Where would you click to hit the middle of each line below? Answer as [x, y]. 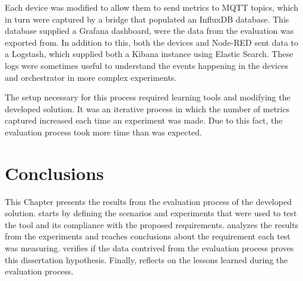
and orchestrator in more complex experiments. [91, 77]
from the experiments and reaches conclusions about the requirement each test [148, 236]
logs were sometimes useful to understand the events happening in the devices [146, 65]
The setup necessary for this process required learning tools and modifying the [148, 97]
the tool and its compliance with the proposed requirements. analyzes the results [152, 224]
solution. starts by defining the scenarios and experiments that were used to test [151, 213]
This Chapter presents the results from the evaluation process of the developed [148, 201]
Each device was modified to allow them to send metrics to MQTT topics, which [151, 7]
